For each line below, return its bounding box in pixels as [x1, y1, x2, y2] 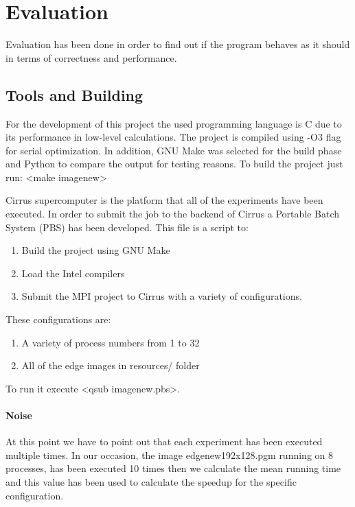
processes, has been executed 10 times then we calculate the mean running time [5, 461, 341, 475]
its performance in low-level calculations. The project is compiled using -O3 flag [5, 130, 341, 144]
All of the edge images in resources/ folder [21, 358, 200, 373]
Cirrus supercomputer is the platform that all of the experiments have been [5, 193, 323, 207]
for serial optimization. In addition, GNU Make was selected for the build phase [5, 143, 342, 157]
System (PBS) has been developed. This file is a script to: [5, 220, 249, 234]
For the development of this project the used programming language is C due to [5, 116, 342, 130]
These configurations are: [5, 312, 111, 327]
